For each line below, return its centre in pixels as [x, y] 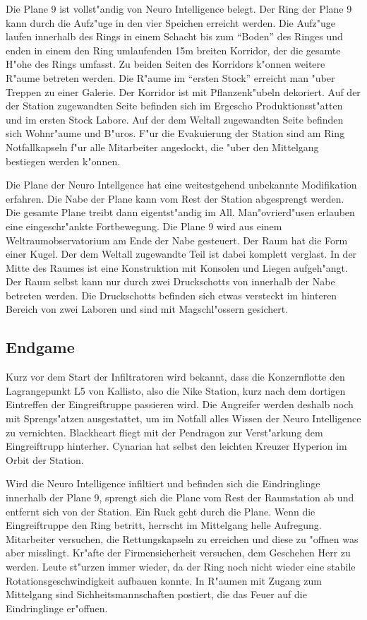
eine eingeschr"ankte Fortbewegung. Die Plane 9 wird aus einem [144, 226]
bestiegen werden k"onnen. [63, 161]
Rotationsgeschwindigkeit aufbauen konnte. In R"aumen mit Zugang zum [164, 580]
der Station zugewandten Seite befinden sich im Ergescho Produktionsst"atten [174, 106]
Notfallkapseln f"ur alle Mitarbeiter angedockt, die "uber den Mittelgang [162, 147]
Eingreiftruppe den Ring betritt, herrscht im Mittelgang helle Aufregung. [164, 525]
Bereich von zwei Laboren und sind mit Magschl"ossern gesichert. [147, 309]
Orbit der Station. [45, 459]
